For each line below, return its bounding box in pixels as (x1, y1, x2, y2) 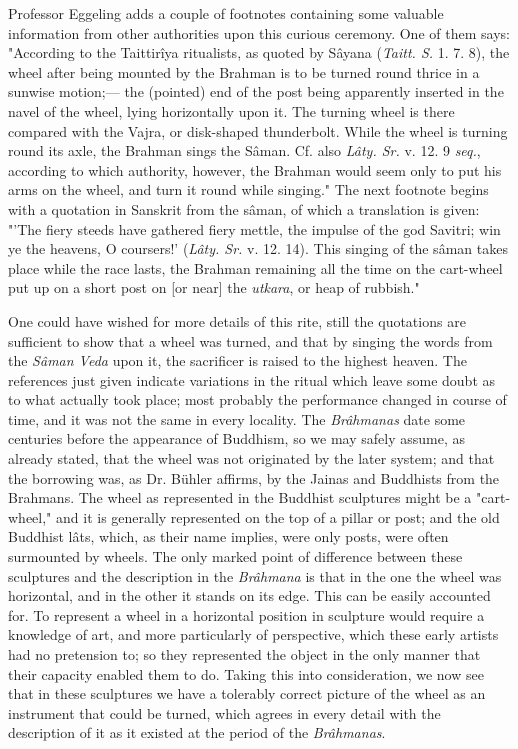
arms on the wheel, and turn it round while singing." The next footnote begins (8, 179, 489, 200)
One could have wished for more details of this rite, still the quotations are (8, 310, 466, 331)
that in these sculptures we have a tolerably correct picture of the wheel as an (8, 683, 486, 704)
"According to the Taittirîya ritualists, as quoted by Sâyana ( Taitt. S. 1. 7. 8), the (8, 42, 510, 63)
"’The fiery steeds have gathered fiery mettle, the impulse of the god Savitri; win (8, 218, 501, 239)
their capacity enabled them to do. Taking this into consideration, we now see (8, 663, 484, 684)
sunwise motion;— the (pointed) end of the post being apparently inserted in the (8, 81, 504, 102)
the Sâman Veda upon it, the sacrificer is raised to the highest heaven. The (8, 350, 467, 371)
